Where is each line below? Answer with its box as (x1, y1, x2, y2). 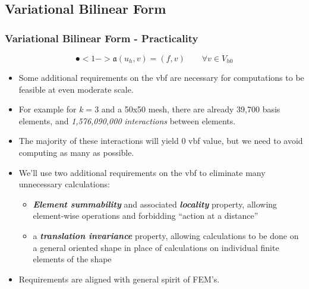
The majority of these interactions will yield (18, 134, 179, 147)
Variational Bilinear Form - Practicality (5, 30, 198, 45)
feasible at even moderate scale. (18, 83, 134, 95)
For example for (18, 103, 77, 115)
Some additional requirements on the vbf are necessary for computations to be (18, 71, 304, 83)
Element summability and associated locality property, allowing (33, 197, 278, 210)
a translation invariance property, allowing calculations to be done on (33, 229, 299, 241)
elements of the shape (33, 253, 112, 265)
